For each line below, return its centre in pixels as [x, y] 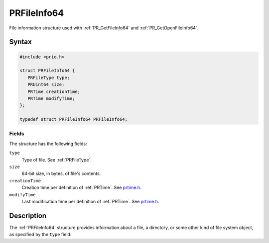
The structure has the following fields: [48, 144]
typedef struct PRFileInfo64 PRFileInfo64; [74, 120]
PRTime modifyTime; [51, 98]
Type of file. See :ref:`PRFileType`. [57, 160]
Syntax [20, 42]
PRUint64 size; [46, 85]
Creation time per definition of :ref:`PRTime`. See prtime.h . [81, 188]
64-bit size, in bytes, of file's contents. [61, 173]
